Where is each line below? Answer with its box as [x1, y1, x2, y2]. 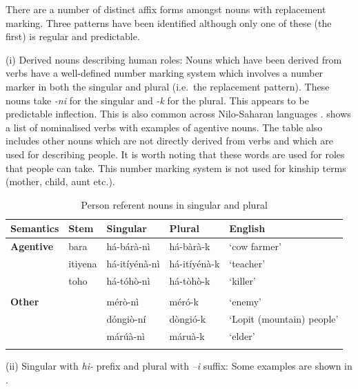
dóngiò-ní [106, 311, 146, 325]
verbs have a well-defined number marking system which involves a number [6, 66, 324, 80]
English [229, 221, 266, 236]
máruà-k [169, 328, 205, 343]
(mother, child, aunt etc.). [6, 174, 115, 189]
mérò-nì [106, 294, 139, 308]
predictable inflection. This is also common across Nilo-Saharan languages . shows [6, 106, 351, 121]
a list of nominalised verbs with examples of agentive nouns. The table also [6, 120, 323, 134]
